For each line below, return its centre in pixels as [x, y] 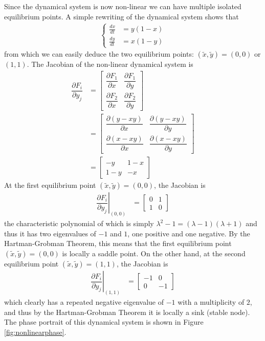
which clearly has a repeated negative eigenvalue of [84, 301]
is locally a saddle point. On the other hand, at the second [154, 253]
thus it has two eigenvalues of [50, 233]
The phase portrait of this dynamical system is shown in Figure [104, 322]
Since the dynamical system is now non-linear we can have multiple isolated [123, 6]
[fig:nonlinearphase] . [35, 332]
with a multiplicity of [211, 301]
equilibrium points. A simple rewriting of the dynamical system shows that [122, 16]
